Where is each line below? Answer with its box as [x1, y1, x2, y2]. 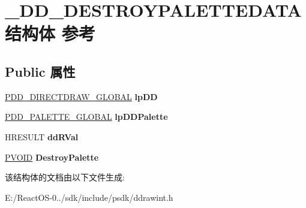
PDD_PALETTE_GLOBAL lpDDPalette [5, 110, 168, 123]
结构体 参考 [5, 21, 95, 46]
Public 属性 [5, 62, 76, 80]
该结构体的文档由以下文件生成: [5, 171, 125, 183]
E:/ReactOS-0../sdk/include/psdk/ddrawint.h [5, 191, 173, 203]
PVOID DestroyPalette [5, 150, 99, 163]
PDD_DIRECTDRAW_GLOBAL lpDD [5, 90, 158, 103]
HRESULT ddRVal [5, 130, 79, 143]
